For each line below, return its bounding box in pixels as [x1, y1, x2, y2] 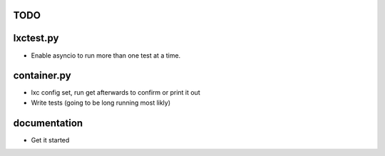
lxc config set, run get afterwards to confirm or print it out [31, 88, 200, 97]
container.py [13, 70, 71, 82]
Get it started [31, 135, 70, 144]
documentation [13, 117, 83, 129]
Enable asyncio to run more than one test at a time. [31, 51, 181, 60]
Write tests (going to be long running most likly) [31, 98, 171, 107]
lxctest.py [13, 32, 59, 44]
